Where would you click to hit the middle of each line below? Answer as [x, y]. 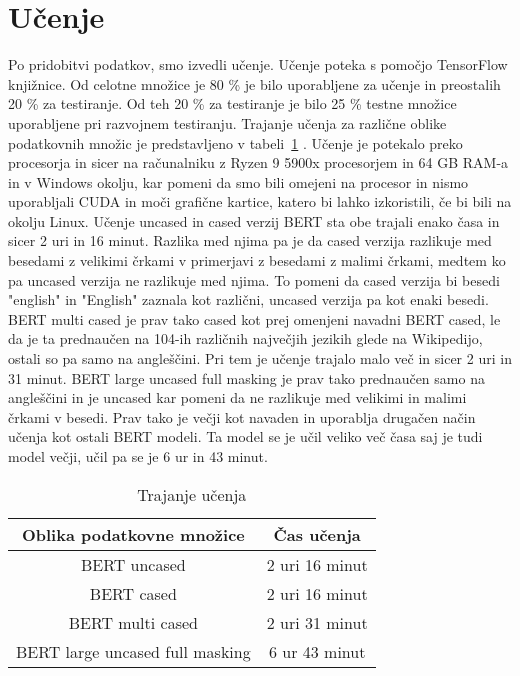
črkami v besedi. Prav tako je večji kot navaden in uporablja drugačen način [242, 416]
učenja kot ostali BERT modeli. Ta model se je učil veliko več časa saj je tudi [245, 436]
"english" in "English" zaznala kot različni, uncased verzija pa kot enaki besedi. [248, 299]
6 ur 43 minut [317, 651]
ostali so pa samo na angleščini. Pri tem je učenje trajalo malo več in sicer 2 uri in [260, 358]
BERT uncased [133, 564]
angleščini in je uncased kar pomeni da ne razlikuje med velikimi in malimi [237, 397]
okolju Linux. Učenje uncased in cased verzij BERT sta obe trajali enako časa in [254, 220]
